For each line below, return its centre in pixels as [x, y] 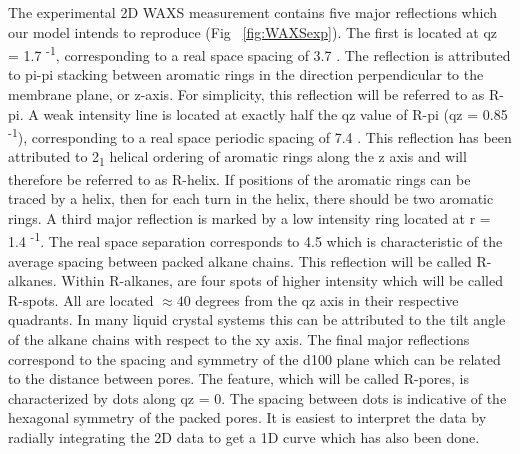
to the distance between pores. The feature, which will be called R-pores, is [239, 378]
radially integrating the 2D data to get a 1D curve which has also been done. [244, 436]
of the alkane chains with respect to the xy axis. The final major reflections [239, 339]
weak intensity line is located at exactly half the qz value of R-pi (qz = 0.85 [275, 113]
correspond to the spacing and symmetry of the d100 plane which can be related [254, 358]
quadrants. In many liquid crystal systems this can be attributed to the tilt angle [257, 319]
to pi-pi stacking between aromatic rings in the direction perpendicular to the [246, 74]
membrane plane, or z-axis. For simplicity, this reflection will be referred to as [246, 94]
